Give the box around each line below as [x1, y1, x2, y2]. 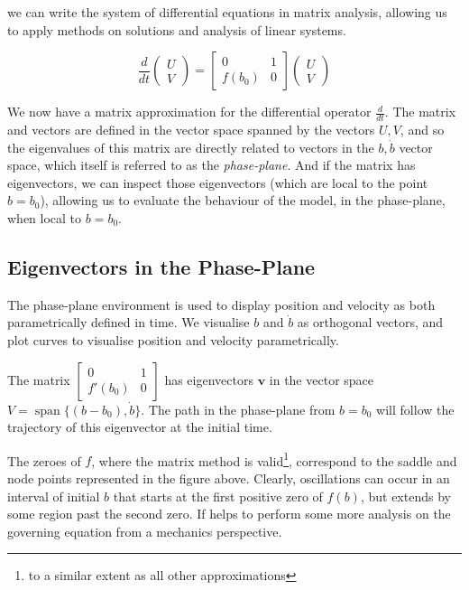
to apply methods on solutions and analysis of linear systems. [7, 20, 346, 39]
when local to [7, 208, 82, 227]
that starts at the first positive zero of [113, 486, 323, 505]
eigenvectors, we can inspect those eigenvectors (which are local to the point [7, 173, 428, 192]
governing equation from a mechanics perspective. [7, 521, 282, 540]
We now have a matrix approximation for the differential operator [7, 102, 372, 121]
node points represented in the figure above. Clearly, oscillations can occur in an [7, 469, 450, 487]
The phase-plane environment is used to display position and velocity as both [7, 295, 436, 314]
